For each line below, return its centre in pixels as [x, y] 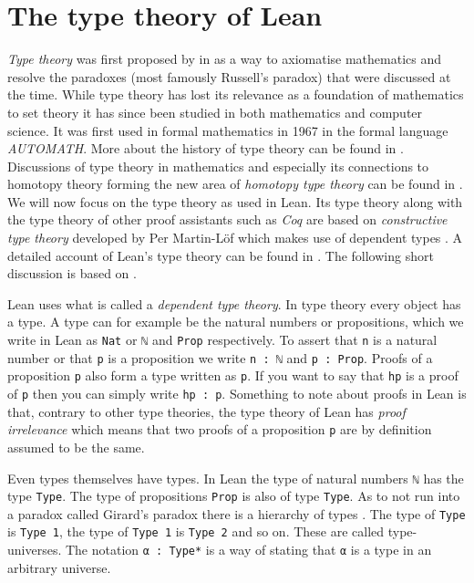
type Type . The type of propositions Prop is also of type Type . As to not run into [234, 496]
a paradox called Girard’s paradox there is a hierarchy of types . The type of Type [237, 513]
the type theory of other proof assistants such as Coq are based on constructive [227, 219]
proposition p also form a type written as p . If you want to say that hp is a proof [233, 375]
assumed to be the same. [76, 447]
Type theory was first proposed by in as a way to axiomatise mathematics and [224, 59]
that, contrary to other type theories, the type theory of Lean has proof [206, 411]
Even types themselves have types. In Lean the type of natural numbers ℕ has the [236, 478]
